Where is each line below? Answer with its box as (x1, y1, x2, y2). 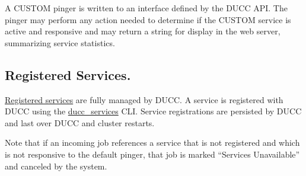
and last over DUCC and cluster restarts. (5, 116, 155, 129)
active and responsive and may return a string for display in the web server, (5, 25, 280, 37)
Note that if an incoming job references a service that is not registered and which (5, 136, 300, 149)
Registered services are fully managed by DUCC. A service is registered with (5, 93, 283, 105)
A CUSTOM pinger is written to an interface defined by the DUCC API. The (5, 2, 288, 14)
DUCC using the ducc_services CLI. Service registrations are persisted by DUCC (5, 105, 302, 117)
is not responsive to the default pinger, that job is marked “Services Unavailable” (5, 148, 300, 160)
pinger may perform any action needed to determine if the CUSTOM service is (5, 13, 291, 25)
